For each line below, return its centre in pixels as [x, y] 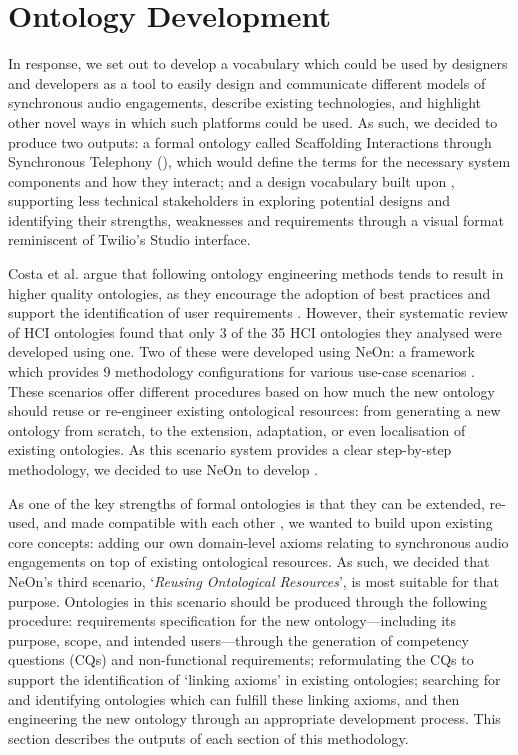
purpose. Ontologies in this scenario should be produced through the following [247, 600]
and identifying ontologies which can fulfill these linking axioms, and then [234, 698]
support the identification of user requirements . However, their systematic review [258, 312]
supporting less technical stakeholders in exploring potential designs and [229, 200]
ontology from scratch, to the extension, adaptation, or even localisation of [237, 429]
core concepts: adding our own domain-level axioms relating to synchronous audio [258, 541]
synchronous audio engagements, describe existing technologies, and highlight [245, 102]
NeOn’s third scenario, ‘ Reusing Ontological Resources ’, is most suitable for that [254, 580]
